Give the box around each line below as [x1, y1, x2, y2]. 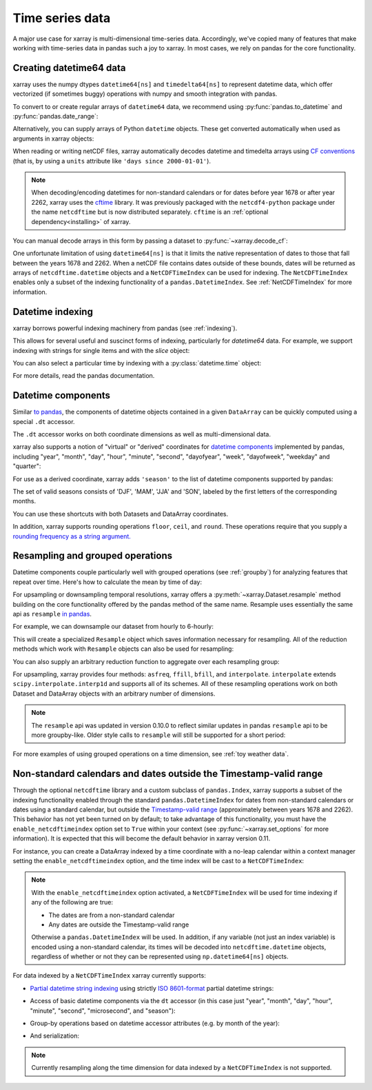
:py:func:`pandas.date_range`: [12, 112, 99, 121]
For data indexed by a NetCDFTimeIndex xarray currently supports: [12, 971, 206, 980]
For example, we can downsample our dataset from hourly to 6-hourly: [12, 623, 214, 631]
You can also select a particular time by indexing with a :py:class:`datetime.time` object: [12, 359, 262, 367]
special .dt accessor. [12, 417, 75, 425]
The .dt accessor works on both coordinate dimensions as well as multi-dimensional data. [12, 430, 271, 438]
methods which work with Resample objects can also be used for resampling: [12, 645, 234, 653]
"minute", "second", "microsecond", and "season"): [30, 1007, 176, 1015]
